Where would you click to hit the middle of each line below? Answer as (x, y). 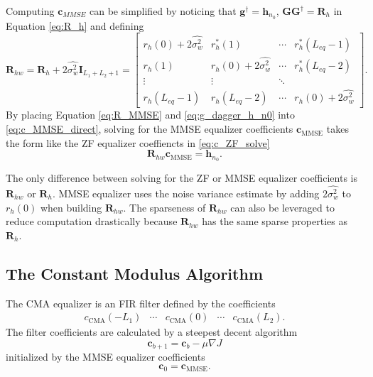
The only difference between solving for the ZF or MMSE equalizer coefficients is (182, 178)
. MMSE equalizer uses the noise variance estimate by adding (186, 193)
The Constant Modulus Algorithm (134, 273)
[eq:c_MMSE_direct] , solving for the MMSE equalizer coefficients (150, 129)
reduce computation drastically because (92, 221)
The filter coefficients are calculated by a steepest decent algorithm (152, 332)
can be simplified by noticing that (163, 11)
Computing (30, 11)
